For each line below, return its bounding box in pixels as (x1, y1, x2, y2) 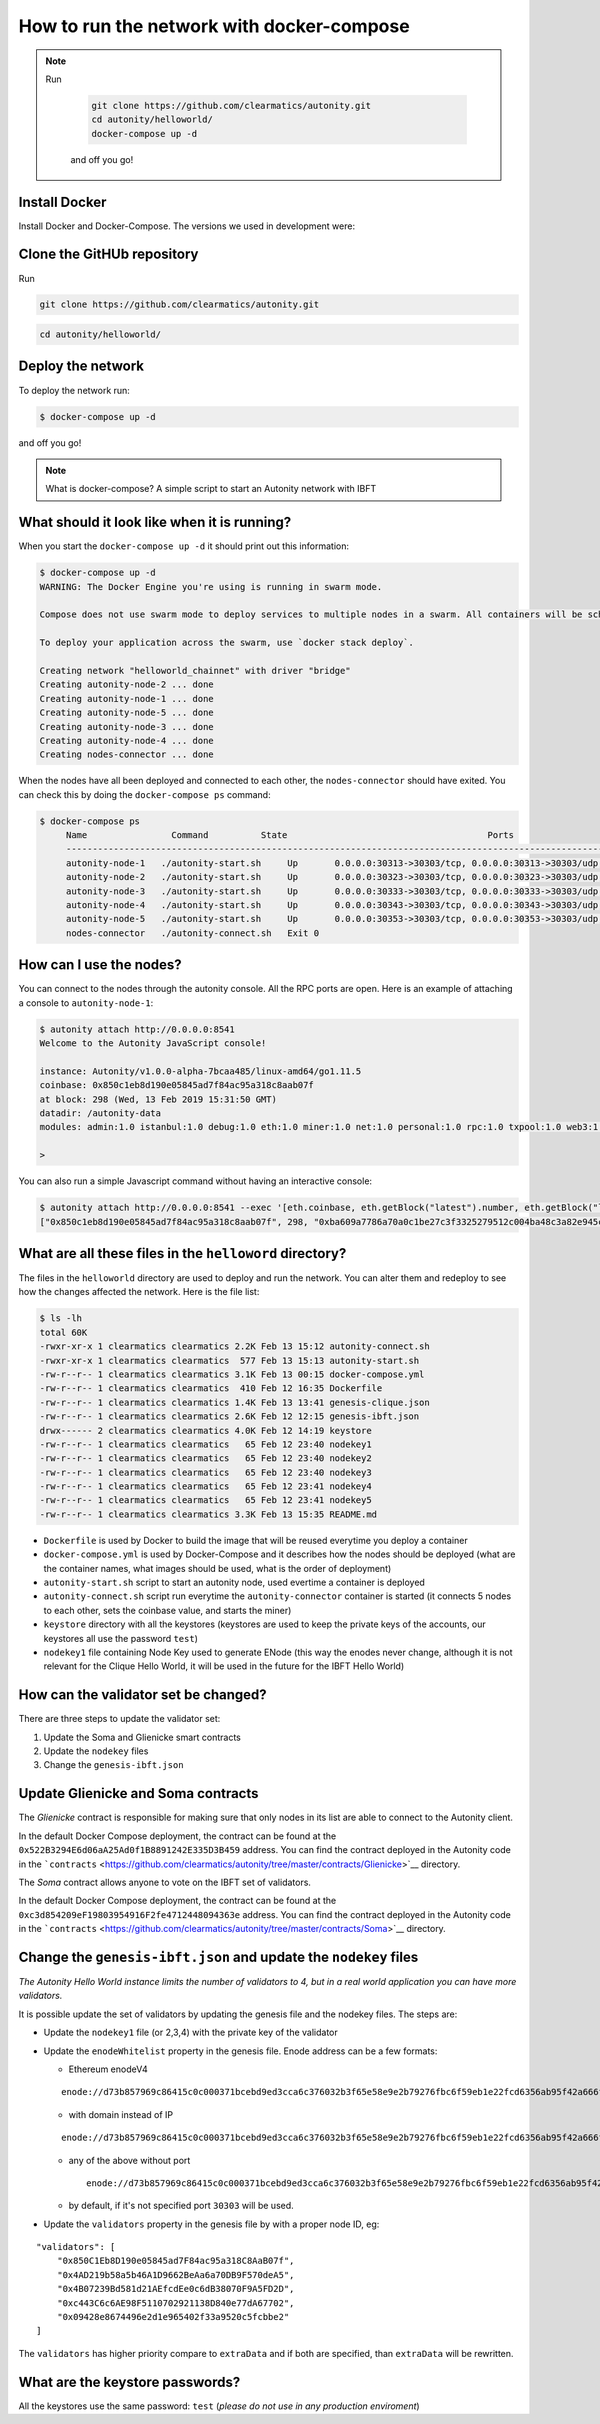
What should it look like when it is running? (18, 514, 292, 531)
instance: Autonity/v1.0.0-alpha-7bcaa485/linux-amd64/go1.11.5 (39, 1065, 362, 1077)
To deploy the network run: (18, 384, 130, 396)
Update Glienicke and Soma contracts (18, 1785, 259, 1802)
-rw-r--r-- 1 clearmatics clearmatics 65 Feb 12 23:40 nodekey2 (39, 1453, 372, 1464)
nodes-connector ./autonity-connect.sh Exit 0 (65, 927, 320, 939)
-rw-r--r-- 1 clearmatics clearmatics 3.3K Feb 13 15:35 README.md (39, 1508, 378, 1520)
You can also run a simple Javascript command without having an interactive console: (18, 1175, 373, 1187)
